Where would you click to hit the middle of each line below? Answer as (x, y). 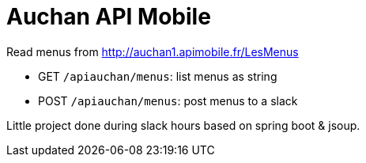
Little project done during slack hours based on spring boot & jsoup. (183, 125)
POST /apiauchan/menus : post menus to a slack (168, 100)
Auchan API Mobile (109, 17)
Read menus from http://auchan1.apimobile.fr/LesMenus (153, 51)
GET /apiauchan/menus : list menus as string (158, 76)
